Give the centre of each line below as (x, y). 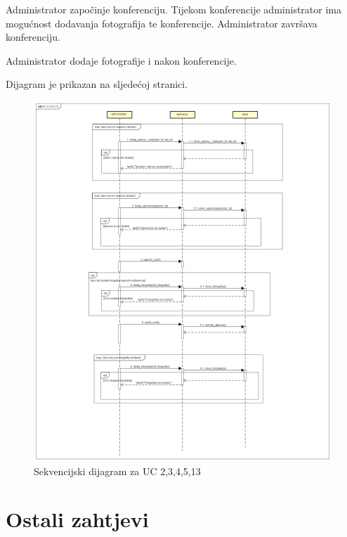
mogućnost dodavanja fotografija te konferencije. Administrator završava (162, 23)
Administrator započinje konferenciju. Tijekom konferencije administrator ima (173, 9)
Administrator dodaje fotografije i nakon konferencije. (121, 60)
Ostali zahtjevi (77, 519)
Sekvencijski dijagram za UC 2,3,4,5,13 (117, 471)
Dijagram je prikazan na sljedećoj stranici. (97, 84)
